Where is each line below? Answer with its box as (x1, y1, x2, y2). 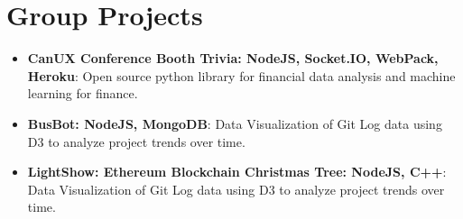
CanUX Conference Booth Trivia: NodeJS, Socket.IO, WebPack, (27, 49, 439, 68)
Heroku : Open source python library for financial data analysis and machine (27, 66, 456, 85)
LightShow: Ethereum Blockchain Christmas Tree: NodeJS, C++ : (27, 162, 447, 181)
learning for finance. (27, 84, 138, 103)
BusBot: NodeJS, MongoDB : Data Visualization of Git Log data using (27, 114, 442, 132)
